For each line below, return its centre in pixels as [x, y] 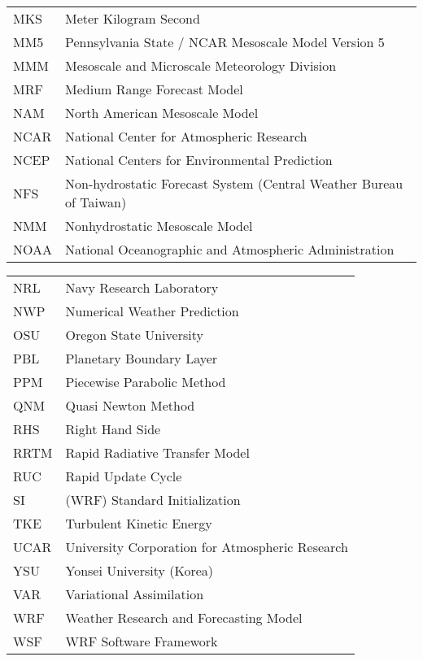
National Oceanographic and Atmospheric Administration [230, 249]
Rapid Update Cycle [124, 476]
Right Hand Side [113, 429]
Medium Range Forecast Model [154, 89]
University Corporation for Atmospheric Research [207, 547]
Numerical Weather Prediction [152, 311]
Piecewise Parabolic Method [146, 382]
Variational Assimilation [135, 594]
